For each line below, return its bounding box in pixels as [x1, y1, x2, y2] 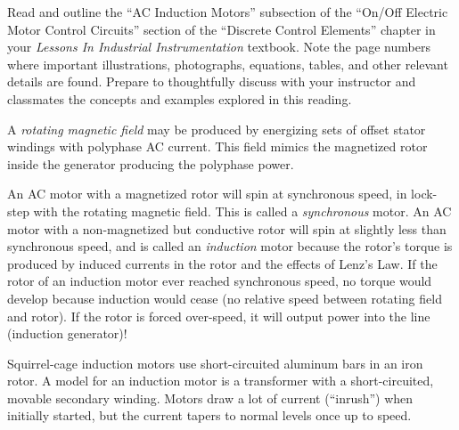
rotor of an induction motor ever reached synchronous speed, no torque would [7, 272, 432, 290]
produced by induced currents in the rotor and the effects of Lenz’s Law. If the [7, 254, 438, 272]
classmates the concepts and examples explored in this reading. [7, 89, 352, 108]
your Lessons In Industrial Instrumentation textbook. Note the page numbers [7, 37, 430, 56]
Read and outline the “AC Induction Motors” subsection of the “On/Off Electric [7, 3, 448, 20]
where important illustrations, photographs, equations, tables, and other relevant [7, 54, 448, 73]
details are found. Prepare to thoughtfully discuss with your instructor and [7, 72, 416, 91]
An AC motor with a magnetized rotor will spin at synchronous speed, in [7, 184, 407, 203]
